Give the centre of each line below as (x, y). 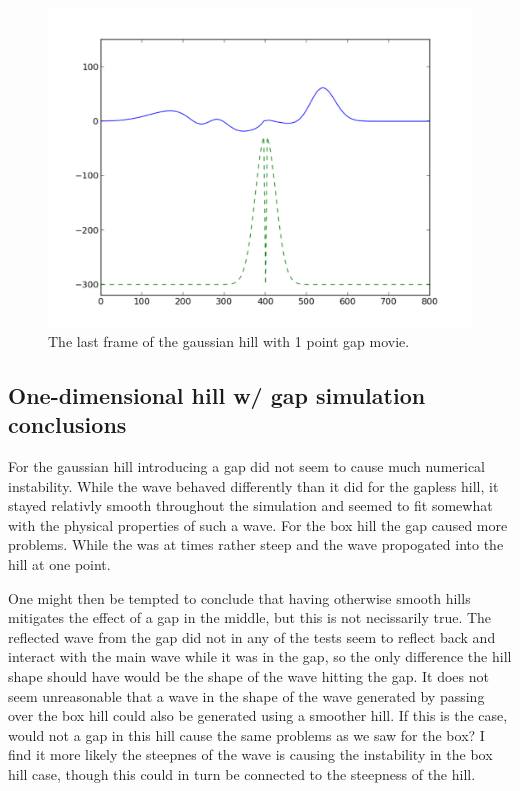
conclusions (67, 424)
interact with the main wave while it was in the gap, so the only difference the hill (260, 656)
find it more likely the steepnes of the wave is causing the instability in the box (250, 754)
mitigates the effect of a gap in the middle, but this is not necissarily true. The (250, 617)
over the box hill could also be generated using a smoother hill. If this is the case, (258, 715)
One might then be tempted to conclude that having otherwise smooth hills (239, 597)
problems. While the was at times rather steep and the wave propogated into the (256, 544)
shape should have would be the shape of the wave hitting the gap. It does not (248, 675)
